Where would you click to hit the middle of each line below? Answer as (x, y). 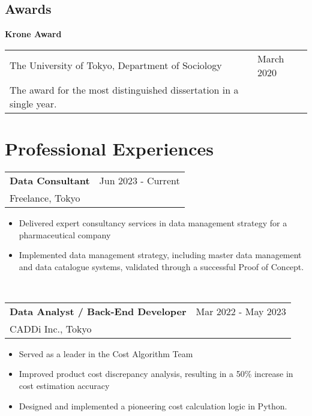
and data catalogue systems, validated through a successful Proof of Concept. (161, 266)
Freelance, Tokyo (45, 197)
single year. (33, 103)
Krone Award (33, 34)
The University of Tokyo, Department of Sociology (116, 65)
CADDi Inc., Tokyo (51, 328)
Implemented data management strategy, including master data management (160, 255)
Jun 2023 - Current (139, 180)
